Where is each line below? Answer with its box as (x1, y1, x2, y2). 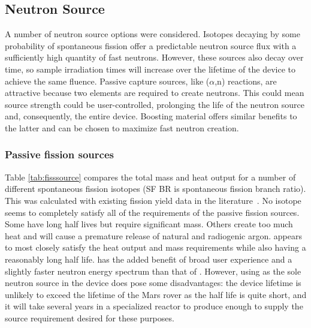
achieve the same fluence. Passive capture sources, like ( (5, 74, 210, 87)
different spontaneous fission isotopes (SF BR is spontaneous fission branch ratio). (5, 182, 306, 195)
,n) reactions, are (215, 74, 277, 87)
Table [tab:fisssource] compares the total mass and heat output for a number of (5, 170, 296, 183)
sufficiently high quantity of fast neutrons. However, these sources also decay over (5, 51, 304, 64)
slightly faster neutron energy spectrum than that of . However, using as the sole (5, 264, 301, 277)
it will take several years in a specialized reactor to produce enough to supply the (5, 300, 303, 312)
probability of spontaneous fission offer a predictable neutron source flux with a (5, 39, 297, 52)
